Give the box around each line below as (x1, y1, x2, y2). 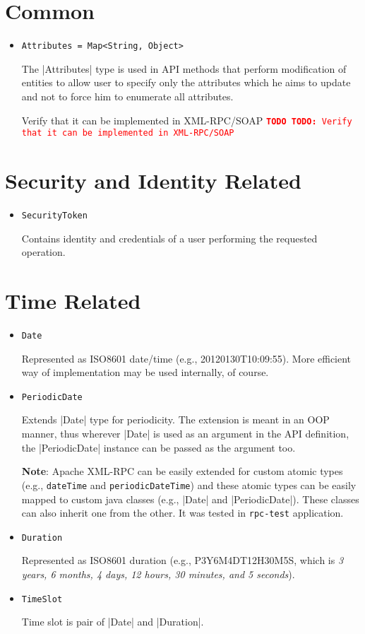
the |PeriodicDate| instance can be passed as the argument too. (21, 440, 296, 454)
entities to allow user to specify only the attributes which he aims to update (21, 75, 351, 90)
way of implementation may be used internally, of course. (21, 365, 269, 380)
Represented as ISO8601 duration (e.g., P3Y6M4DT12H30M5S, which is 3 (21, 553, 344, 568)
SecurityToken (21, 211, 88, 221)
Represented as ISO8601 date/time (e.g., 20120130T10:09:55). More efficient (21, 351, 352, 365)
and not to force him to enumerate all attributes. (21, 88, 234, 103)
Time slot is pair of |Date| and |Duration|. (21, 614, 204, 629)
